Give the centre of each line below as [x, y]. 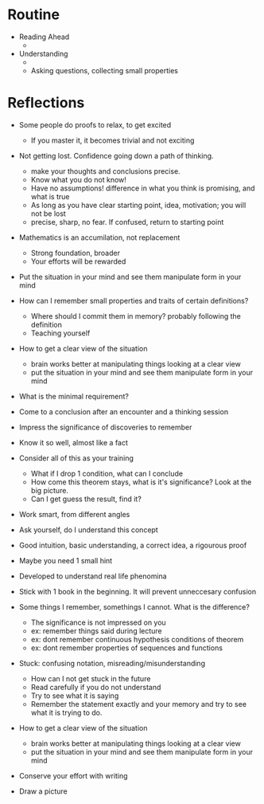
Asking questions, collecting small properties [104, 70]
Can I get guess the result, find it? [86, 499]
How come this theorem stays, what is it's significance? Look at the [141, 482]
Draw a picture [43, 791]
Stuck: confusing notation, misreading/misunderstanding [112, 663]
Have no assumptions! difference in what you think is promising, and [143, 188]
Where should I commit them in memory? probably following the [136, 316]
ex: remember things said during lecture [96, 630]
